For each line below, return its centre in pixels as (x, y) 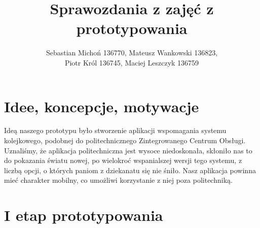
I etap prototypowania (84, 215)
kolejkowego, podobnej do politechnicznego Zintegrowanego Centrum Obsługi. (125, 140)
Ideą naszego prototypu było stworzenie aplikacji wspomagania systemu (115, 130)
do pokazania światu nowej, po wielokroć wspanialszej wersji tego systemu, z (123, 160)
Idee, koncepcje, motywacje (102, 106)
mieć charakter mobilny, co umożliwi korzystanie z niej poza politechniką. (118, 180)
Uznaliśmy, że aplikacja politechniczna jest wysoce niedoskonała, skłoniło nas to (128, 150)
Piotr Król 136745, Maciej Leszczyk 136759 (132, 62)
